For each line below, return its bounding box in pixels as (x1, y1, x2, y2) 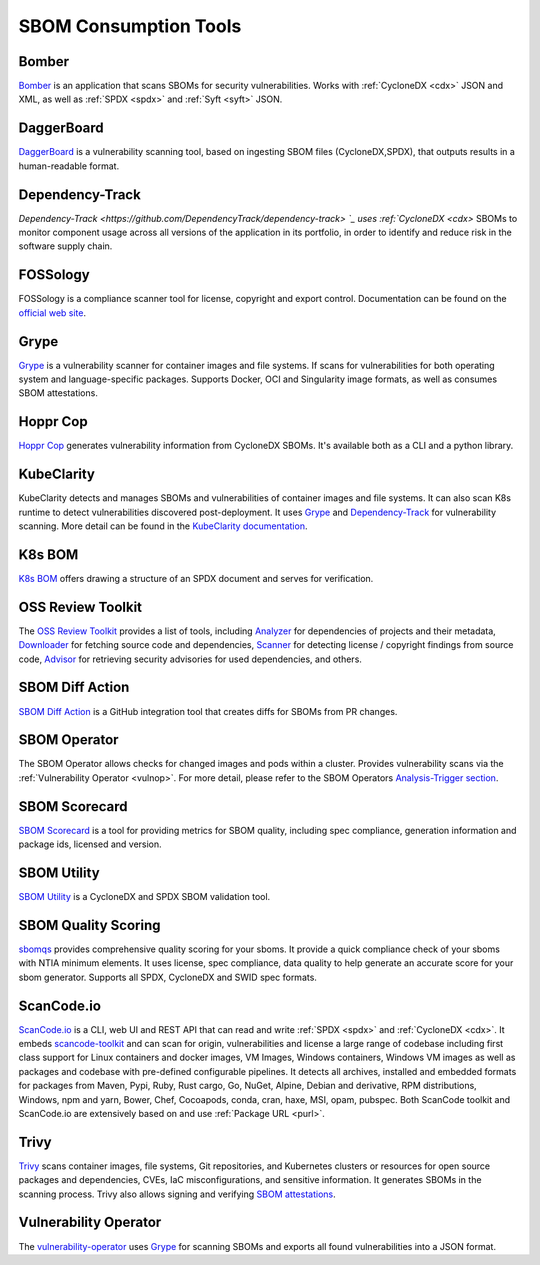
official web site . (18, 306, 87, 319)
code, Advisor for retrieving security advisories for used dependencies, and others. (18, 653, 362, 665)
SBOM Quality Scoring (18, 916, 161, 934)
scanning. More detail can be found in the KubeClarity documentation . (18, 520, 308, 532)
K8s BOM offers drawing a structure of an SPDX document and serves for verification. (18, 572, 374, 584)
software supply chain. (18, 240, 113, 252)
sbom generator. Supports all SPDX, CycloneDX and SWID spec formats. (18, 971, 317, 983)
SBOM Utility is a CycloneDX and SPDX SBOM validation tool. (18, 891, 271, 903)
